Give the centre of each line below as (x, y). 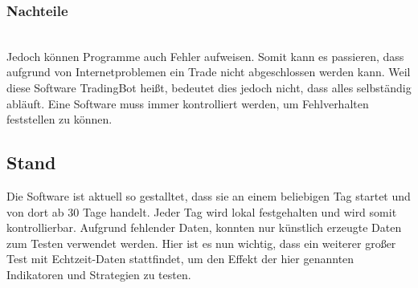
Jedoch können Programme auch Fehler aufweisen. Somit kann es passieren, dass (205, 56)
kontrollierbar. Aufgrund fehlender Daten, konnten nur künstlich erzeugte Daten (204, 227)
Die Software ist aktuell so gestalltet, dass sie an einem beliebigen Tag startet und (209, 195)
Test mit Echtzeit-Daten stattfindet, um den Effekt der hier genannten (180, 259)
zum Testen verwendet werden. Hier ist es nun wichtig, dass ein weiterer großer (201, 243)
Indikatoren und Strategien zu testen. (99, 274)
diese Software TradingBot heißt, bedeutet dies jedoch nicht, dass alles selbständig (209, 87)
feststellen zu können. (59, 119)
